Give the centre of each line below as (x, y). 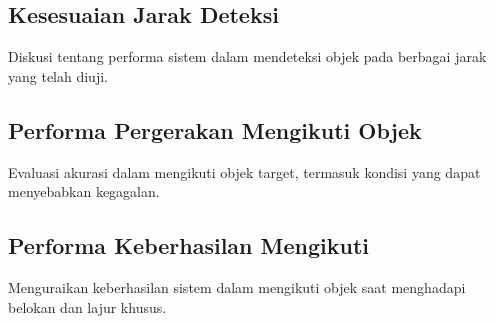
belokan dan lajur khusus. (87, 306)
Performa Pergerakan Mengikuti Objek (215, 129)
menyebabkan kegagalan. (84, 191)
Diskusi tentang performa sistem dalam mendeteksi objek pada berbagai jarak (247, 56)
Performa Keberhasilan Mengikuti (188, 245)
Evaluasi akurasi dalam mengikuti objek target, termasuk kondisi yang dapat (244, 171)
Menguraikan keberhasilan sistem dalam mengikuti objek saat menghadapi (237, 286)
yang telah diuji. (58, 75)
